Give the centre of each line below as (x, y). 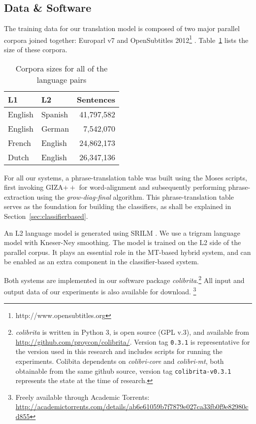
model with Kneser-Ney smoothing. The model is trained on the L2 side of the (123, 242)
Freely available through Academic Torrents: (82, 397)
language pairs (62, 79)
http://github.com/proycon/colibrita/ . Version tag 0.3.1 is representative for (133, 341)
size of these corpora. (36, 50)
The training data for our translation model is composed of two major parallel (122, 28)
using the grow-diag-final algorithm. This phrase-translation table (135, 196)
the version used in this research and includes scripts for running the (119, 351)
